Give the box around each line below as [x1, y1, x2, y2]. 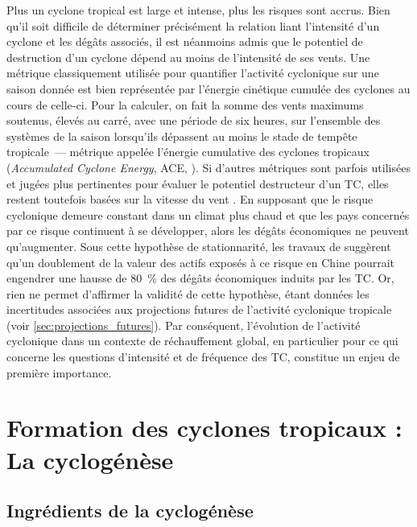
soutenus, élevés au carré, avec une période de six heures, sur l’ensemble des [6, 112, 381, 129]
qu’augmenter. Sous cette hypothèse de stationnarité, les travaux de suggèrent [6, 237, 391, 254]
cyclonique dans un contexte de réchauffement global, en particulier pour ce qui [6, 332, 398, 349]
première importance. [6, 364, 112, 381]
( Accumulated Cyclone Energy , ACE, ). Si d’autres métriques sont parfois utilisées [6, 159, 411, 175]
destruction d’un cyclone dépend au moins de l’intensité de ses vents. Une [6, 48, 370, 65]
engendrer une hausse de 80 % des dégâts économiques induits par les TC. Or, [6, 270, 394, 286]
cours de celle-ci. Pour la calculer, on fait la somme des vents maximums [6, 96, 364, 113]
